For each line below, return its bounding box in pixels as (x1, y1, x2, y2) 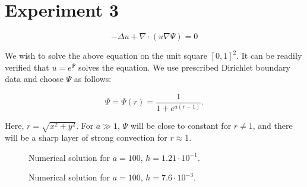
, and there (252, 119, 293, 132)
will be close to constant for (130, 119, 232, 132)
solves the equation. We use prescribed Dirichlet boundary (78, 61, 290, 73)
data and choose (5, 72, 64, 85)
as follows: (74, 72, 112, 85)
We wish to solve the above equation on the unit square (5, 49, 207, 62)
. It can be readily (236, 49, 302, 62)
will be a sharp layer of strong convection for (5, 131, 167, 144)
